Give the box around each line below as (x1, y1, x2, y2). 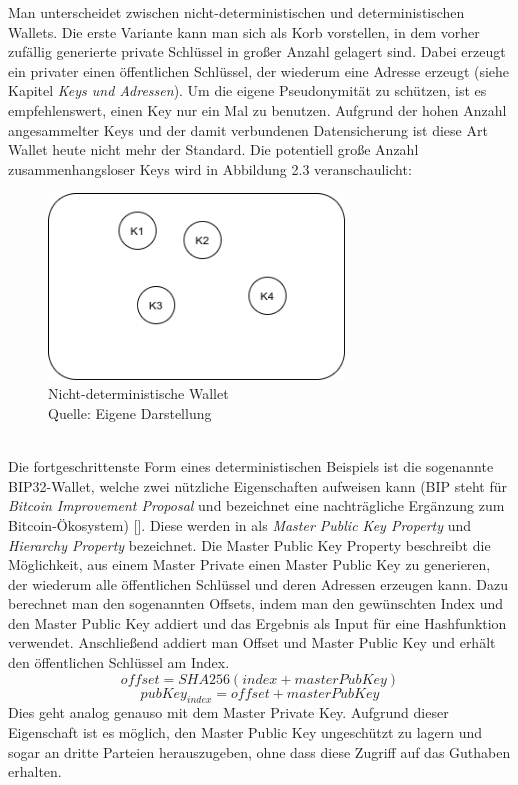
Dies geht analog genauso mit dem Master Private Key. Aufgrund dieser (8, 702, 449, 723)
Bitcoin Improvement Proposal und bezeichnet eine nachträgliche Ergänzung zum (8, 495, 505, 516)
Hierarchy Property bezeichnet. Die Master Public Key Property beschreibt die (8, 534, 491, 555)
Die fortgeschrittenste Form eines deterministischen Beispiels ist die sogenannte (8, 456, 494, 477)
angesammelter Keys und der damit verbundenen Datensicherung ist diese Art (8, 119, 488, 140)
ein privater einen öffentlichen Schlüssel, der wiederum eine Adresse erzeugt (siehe (8, 60, 510, 81)
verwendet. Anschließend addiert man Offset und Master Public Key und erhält (8, 632, 496, 653)
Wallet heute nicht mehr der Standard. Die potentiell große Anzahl (8, 139, 419, 160)
